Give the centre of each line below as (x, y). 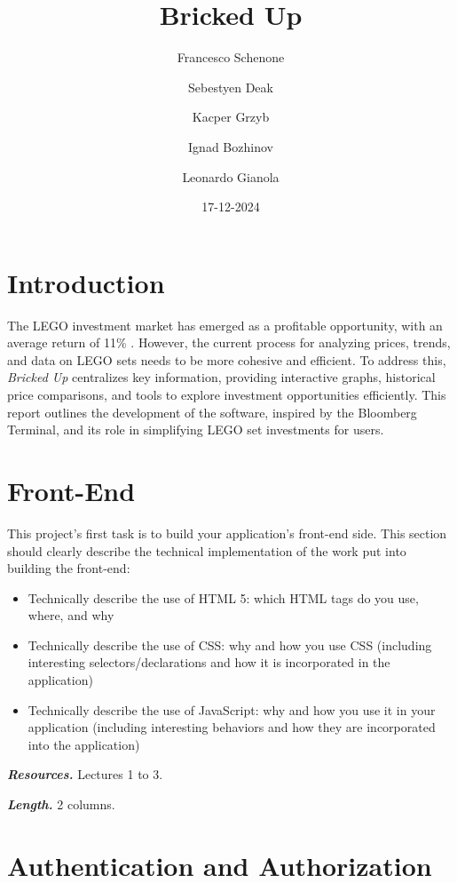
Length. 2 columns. (61, 804)
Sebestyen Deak (231, 87)
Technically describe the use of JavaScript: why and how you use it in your (232, 709)
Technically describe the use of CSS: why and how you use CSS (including (230, 644)
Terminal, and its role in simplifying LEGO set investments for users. (196, 430)
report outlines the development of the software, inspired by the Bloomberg (212, 412)
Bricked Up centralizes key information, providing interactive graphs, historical (221, 377)
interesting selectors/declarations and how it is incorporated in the (209, 662)
